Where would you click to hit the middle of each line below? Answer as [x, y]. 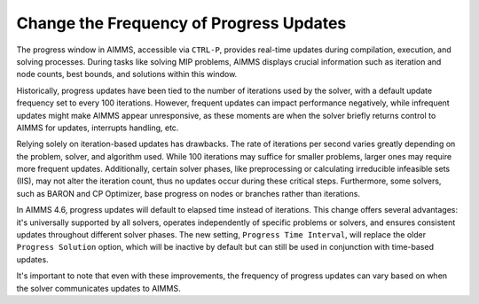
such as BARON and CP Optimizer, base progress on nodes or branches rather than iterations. [188, 193]
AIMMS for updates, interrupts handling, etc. [98, 128]
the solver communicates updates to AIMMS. [98, 288]
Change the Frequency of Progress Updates [181, 23]
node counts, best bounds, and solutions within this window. [127, 74]
